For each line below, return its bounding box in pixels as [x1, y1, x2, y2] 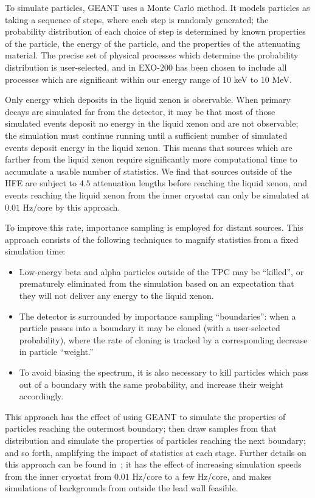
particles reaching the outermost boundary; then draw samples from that [5, 422, 277, 435]
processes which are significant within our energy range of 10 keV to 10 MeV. [5, 72, 292, 85]
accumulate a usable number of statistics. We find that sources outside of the [5, 164, 292, 177]
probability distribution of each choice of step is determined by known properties [5, 25, 306, 38]
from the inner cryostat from [5, 469, 112, 482]
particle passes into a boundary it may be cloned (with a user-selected [19, 321, 280, 334]
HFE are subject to [5, 177, 77, 189]
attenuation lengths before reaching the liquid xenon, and [93, 177, 307, 189]
